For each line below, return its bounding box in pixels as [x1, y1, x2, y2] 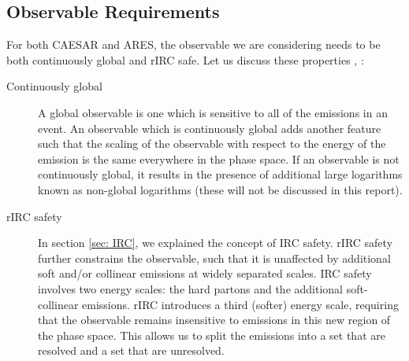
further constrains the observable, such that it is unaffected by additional [38, 249, 391, 266]
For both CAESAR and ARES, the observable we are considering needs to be [6, 36, 381, 53]
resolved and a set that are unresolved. [38, 342, 225, 359]
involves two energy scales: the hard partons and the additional [38, 280, 343, 297]
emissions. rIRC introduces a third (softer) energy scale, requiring [82, 296, 399, 312]
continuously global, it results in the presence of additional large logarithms [38, 166, 403, 182]
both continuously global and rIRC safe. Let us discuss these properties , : [6, 51, 364, 68]
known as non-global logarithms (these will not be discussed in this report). [38, 181, 403, 197]
